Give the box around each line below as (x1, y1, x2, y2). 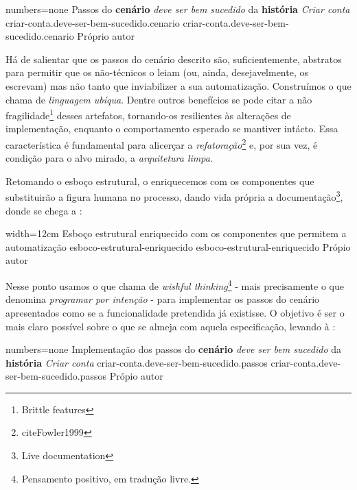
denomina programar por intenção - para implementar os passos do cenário (5, 292, 320, 306)
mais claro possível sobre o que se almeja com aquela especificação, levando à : (5, 319, 336, 333)
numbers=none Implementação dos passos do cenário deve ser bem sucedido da (5, 342, 342, 356)
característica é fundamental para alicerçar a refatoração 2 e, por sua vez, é (5, 136, 318, 151)
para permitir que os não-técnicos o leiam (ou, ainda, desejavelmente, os (5, 65, 308, 79)
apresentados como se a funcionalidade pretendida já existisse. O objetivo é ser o (5, 305, 345, 319)
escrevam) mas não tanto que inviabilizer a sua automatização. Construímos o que (5, 78, 352, 93)
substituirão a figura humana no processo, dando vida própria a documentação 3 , (5, 188, 343, 204)
